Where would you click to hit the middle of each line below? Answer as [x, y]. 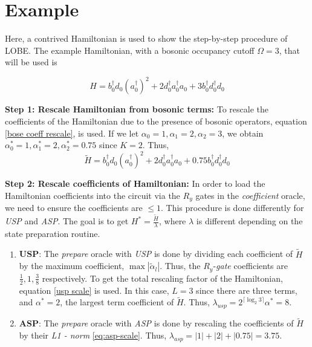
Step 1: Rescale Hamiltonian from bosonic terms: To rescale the [137, 109]
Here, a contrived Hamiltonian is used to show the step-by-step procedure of [146, 38]
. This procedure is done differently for [232, 208]
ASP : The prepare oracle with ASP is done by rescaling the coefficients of [156, 323]
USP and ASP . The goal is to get [67, 221]
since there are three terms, [247, 290]
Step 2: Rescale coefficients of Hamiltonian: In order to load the [135, 183]
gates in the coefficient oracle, [250, 195]
